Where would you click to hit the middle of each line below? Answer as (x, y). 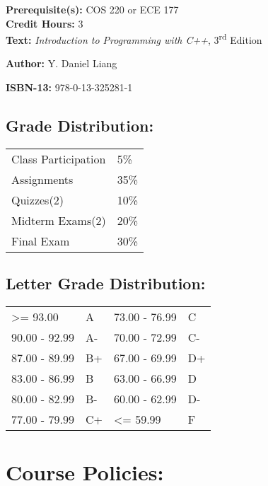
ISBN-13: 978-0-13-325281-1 (69, 87)
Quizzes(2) (37, 199)
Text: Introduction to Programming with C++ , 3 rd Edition (134, 39)
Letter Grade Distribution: (106, 283)
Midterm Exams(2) (59, 220)
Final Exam (41, 241)
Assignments (42, 179)
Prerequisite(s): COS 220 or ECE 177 (92, 9)
